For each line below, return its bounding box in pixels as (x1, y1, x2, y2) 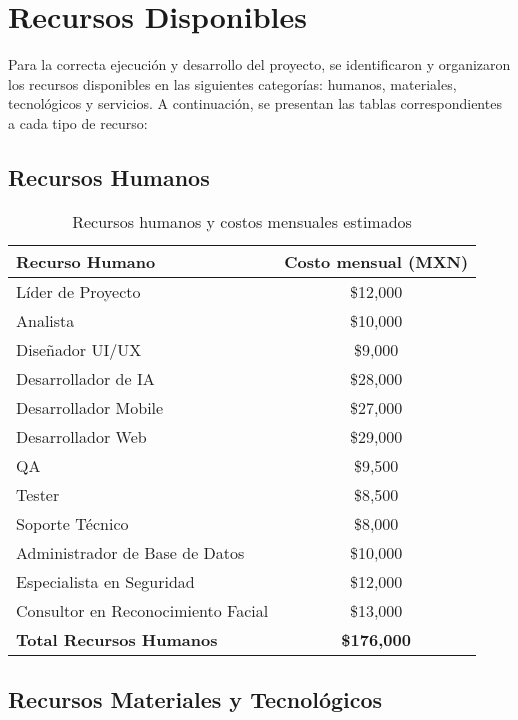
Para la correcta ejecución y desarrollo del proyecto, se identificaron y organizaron (8, 54, 511, 75)
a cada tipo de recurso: (8, 112, 148, 133)
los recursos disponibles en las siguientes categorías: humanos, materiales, (8, 73, 457, 94)
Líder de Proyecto (16, 279, 141, 303)
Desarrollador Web (16, 424, 147, 448)
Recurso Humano (16, 249, 156, 273)
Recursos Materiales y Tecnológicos (8, 684, 383, 715)
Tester (16, 482, 60, 506)
